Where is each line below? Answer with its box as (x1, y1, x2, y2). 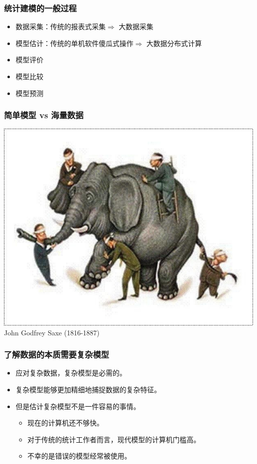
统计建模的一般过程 (4, 1, 77, 14)
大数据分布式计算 (146, 38, 202, 48)
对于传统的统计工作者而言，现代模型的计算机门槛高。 (27, 434, 201, 444)
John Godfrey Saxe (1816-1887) (4, 327, 100, 337)
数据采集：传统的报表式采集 (15, 21, 106, 32)
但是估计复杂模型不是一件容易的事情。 (15, 401, 140, 411)
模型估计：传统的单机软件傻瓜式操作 (15, 38, 133, 48)
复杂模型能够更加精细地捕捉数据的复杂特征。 (15, 384, 161, 394)
